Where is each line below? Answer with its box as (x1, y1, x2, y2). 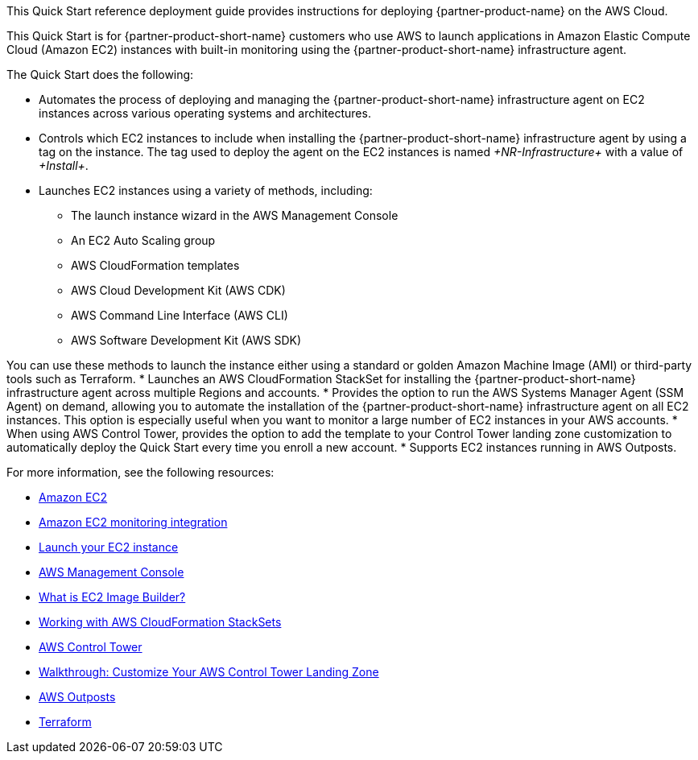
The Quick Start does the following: (6, 68, 194, 81)
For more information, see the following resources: (6, 465, 275, 479)
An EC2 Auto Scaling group (71, 233, 216, 247)
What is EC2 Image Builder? (39, 590, 186, 604)
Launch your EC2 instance (39, 540, 179, 554)
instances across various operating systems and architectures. (39, 106, 371, 120)
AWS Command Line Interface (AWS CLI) (71, 308, 288, 322)
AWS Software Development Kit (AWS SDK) (71, 333, 302, 347)
